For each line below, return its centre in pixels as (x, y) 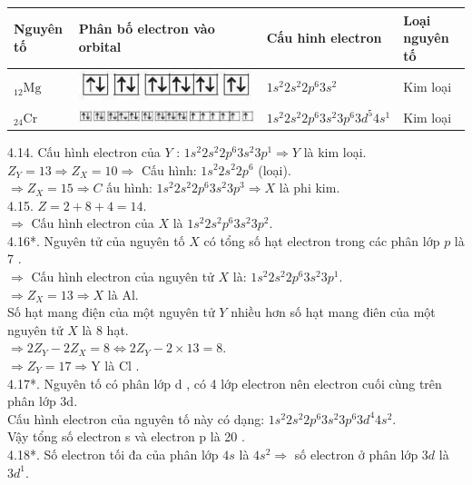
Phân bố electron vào (147, 29)
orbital (100, 46)
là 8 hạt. (105, 329)
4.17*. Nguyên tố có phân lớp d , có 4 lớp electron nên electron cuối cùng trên (225, 383)
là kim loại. (335, 151)
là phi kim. (310, 188)
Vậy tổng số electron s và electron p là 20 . (126, 436)
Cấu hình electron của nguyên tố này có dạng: (136, 418)
